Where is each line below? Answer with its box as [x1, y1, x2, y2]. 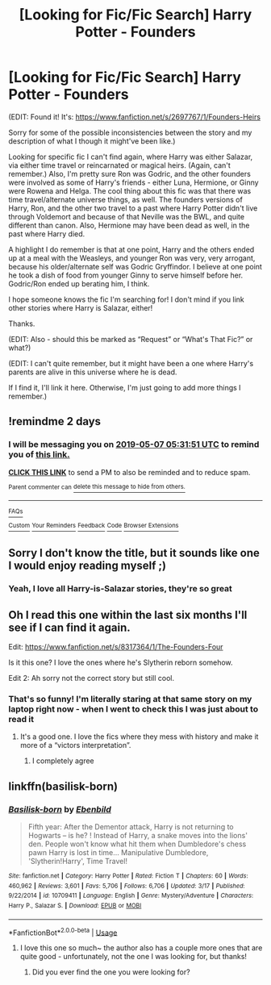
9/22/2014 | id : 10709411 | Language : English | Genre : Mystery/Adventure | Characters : [8, 891, 254, 900]
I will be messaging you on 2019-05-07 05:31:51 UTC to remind [8, 439, 260, 450]
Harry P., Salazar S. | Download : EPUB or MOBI [8, 902, 142, 910]
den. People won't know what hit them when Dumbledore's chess [27, 839, 247, 849]
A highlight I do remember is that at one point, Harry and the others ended [8, 244, 255, 254]
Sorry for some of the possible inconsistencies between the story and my [8, 127, 252, 137]
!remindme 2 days [8, 415, 102, 428]
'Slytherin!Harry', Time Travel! [27, 857, 127, 866]
